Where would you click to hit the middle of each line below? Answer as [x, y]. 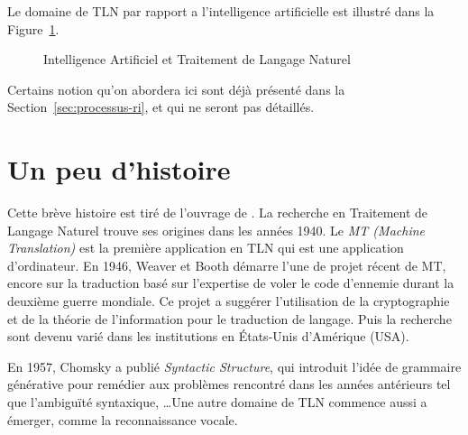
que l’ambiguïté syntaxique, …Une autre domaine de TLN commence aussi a [217, 402]
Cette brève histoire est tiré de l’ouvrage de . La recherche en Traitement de [218, 213]
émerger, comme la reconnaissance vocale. [123, 419]
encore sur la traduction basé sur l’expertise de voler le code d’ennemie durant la [231, 283]
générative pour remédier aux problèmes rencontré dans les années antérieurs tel [229, 384]
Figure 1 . [33, 28]
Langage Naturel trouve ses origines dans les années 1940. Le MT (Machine [216, 230]
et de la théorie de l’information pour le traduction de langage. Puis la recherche [229, 318]
